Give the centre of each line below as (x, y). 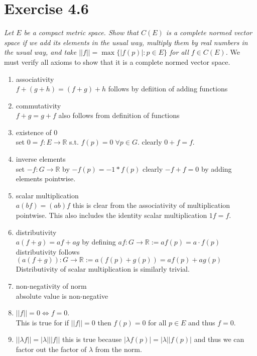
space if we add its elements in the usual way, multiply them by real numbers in (126, 42)
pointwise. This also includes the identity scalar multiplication (111, 215)
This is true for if (42, 322)
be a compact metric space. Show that (81, 32)
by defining (99, 242)
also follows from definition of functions (119, 115)
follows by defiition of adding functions (168, 89)
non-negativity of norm (51, 286)
